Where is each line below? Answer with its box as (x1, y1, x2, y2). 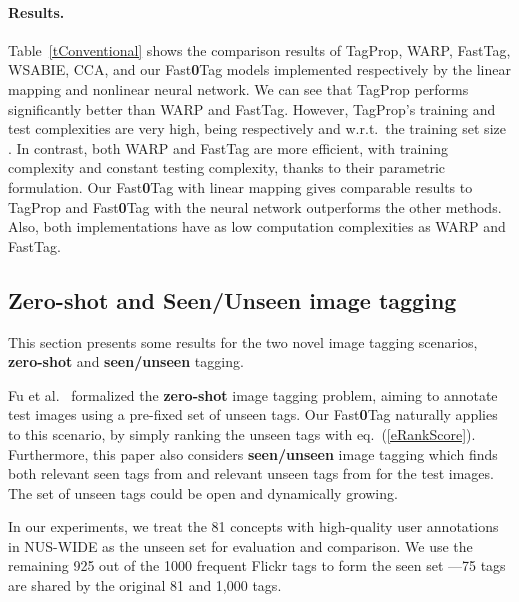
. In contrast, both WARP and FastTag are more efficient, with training (8, 137, 448, 158)
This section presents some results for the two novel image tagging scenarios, (8, 331, 478, 352)
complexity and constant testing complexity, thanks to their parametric (8, 157, 446, 178)
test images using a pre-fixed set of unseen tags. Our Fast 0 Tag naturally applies (8, 404, 498, 425)
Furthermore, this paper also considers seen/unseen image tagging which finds (8, 443, 498, 464)
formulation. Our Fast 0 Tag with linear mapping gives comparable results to (8, 176, 473, 197)
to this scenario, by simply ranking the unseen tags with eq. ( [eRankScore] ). (8, 423, 476, 444)
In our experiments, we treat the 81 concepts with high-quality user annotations (8, 516, 499, 537)
